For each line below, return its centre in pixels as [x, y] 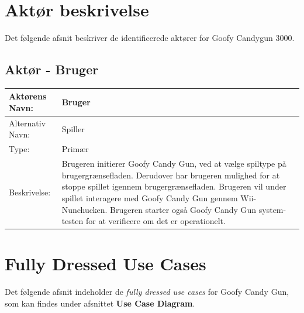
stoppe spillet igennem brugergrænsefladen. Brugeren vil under [174, 186]
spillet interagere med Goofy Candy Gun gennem [150, 197]
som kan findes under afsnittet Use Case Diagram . [100, 303]
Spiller [73, 128]
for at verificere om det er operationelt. [156, 221]
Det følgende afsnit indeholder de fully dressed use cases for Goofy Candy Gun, [147, 292]
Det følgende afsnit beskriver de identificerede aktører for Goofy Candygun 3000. [150, 38]
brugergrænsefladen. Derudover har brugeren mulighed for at [171, 175]
